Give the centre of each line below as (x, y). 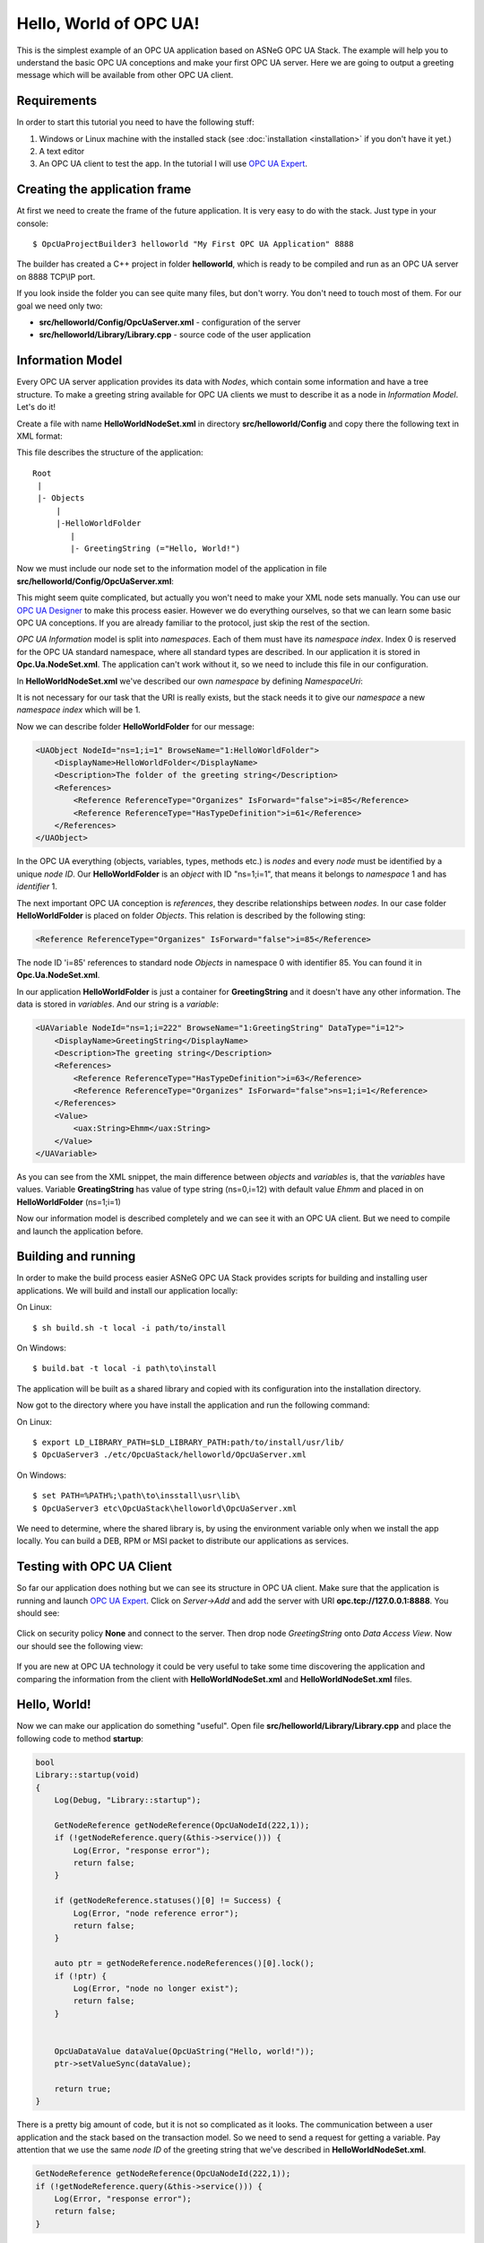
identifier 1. (37, 886)
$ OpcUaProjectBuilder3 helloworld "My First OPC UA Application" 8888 (193, 244)
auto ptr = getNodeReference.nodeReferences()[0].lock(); (184, 1964)
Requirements (57, 101)
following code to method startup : (80, 1738)
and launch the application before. (80, 1231)
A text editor (62, 152)
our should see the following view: (80, 1645)
